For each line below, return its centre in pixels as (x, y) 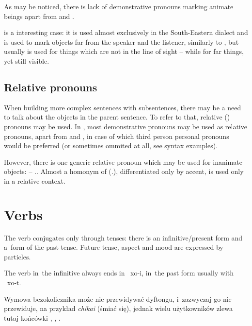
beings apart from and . (39, 16)
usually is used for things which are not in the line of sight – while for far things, (124, 51)
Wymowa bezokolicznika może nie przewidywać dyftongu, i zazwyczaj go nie (118, 299)
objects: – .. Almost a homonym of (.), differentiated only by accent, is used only (124, 171)
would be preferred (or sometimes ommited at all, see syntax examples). (111, 146)
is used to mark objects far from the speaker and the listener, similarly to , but (121, 42)
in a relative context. (35, 180)
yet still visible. (27, 60)
